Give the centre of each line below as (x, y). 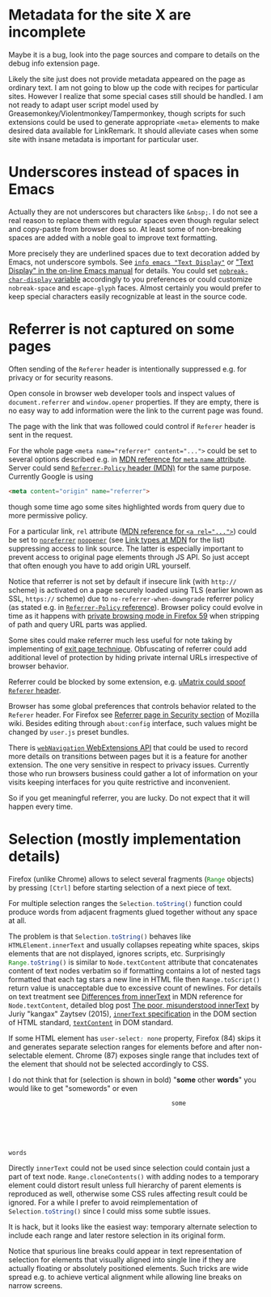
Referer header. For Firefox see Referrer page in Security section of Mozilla (134, 715)
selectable (25, 1055)
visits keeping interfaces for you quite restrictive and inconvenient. (119, 782)
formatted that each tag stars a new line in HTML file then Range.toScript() (134, 979)
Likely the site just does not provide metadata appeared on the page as (127, 79)
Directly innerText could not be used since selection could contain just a (129, 1168)
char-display (30, 280)
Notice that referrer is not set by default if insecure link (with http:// (123, 581)
